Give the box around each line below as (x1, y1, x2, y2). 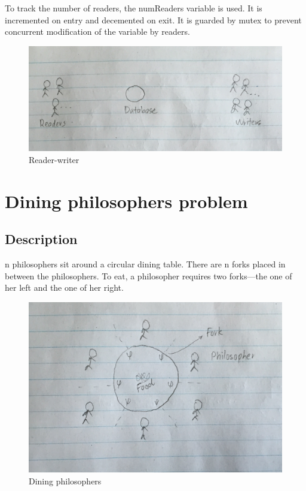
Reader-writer (29, 153, 79, 165)
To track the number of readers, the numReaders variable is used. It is (5, 2, 262, 14)
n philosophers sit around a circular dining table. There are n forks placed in (5, 258, 286, 270)
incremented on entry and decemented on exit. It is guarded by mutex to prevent (5, 13, 302, 26)
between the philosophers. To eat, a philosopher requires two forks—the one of (5, 269, 292, 282)
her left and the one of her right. (5, 281, 124, 294)
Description (5, 230, 78, 248)
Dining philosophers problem (5, 188, 248, 213)
